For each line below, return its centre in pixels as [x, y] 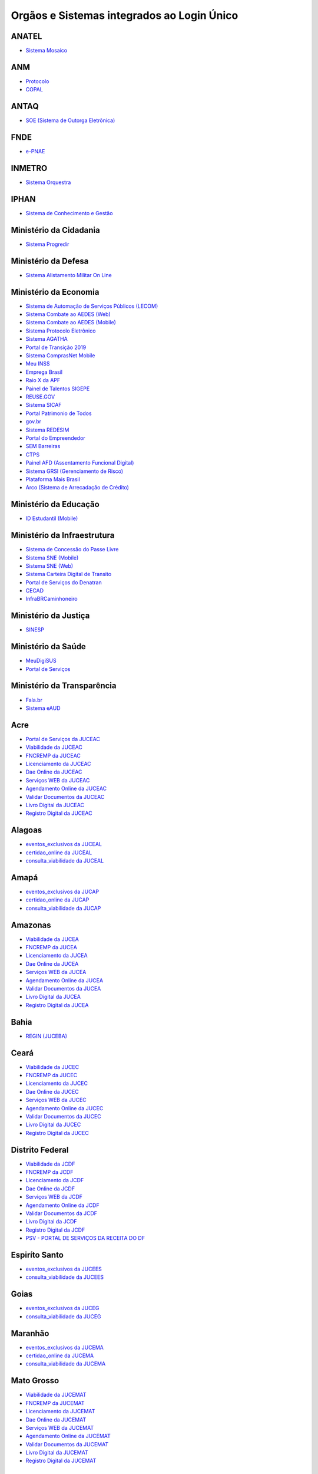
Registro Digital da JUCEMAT [61, 1461]
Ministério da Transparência [64, 686]
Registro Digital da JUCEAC [59, 813]
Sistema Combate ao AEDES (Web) [68, 314]
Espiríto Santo [37, 1255]
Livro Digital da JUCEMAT [57, 1453]
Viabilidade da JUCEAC [54, 747]
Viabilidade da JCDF [50, 1164]
